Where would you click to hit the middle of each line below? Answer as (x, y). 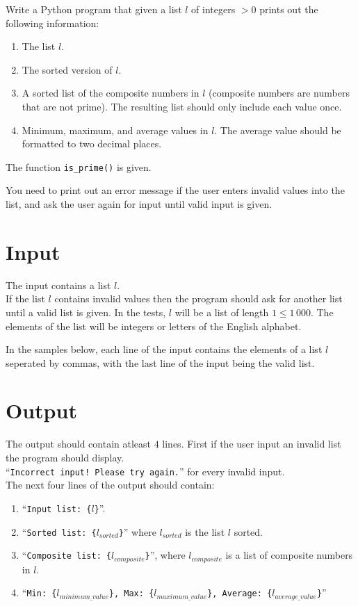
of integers (213, 9)
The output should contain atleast (79, 444)
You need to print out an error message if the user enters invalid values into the (175, 190)
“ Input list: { (57, 508)
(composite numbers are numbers (279, 93)
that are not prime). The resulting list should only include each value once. (182, 106)
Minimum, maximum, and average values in (115, 130)
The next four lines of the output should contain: (110, 485)
